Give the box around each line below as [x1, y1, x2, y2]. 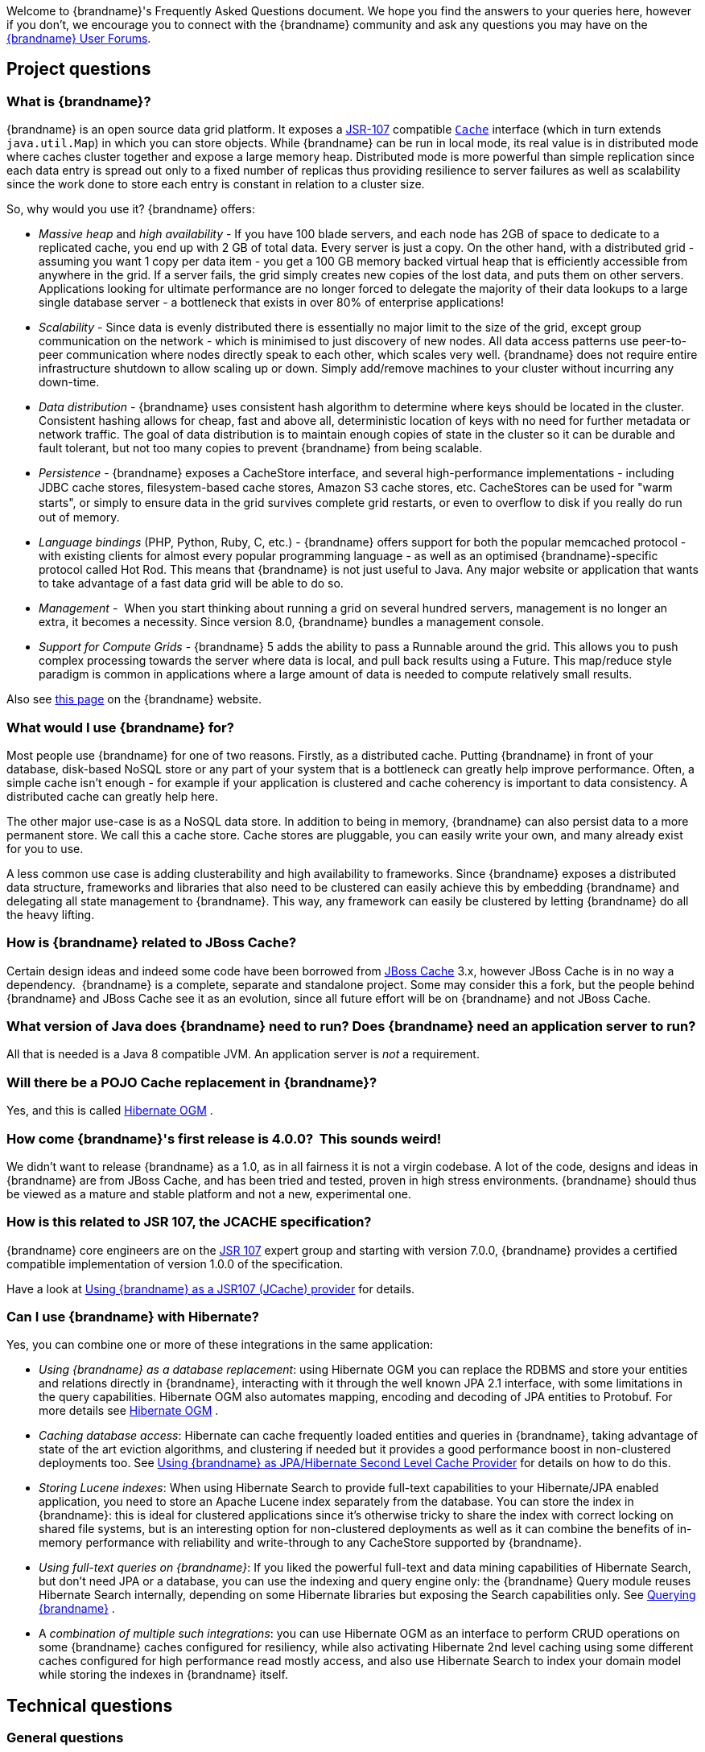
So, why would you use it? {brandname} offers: [6, 202, 255, 216]
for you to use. [6, 841, 84, 855]
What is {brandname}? [6, 93, 151, 109]
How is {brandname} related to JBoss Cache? [6, 934, 297, 951]
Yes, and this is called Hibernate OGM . [6, 1103, 213, 1118]
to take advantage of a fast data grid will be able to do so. [39, 576, 344, 591]
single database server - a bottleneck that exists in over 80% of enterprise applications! [39, 295, 504, 310]
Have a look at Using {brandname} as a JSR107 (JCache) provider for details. [6, 1281, 415, 1296]
